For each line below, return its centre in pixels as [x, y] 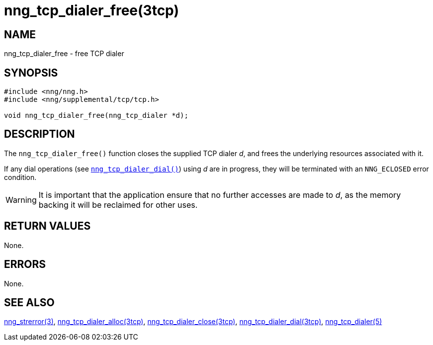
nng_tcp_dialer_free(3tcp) [91, 10]
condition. [20, 177]
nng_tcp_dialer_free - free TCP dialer [64, 54]
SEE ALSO [29, 302]
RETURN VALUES [47, 226]
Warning [21, 200]
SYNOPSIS [31, 73]
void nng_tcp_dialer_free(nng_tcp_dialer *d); [96, 116]
